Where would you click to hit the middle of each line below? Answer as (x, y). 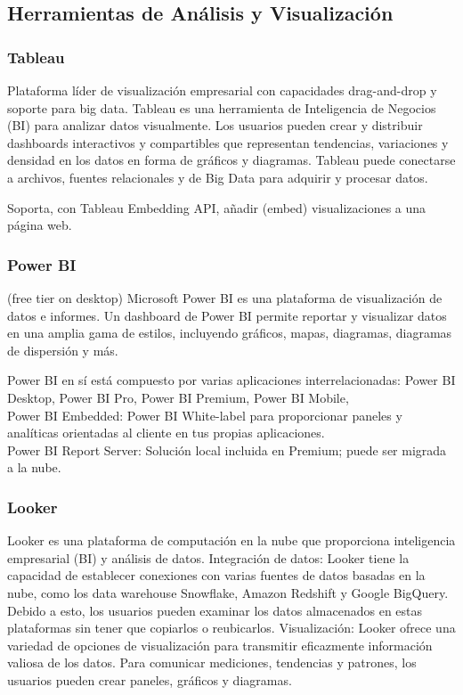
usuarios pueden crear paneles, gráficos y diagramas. (150, 679)
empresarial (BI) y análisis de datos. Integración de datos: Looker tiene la (208, 557)
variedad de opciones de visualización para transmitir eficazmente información (220, 645)
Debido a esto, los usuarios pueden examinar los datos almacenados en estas (215, 610)
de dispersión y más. (63, 350)
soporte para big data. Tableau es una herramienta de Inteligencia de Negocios (222, 107)
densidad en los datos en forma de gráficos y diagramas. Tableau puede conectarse (231, 160)
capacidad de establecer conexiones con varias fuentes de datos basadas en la (216, 575)
